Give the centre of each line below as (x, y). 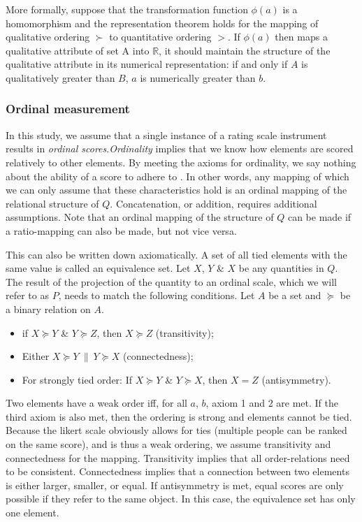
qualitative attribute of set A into (78, 50)
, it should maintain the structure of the (245, 50)
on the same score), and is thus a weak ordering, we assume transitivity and (168, 444)
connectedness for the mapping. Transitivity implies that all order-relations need (178, 457)
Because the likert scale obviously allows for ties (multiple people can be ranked (176, 430)
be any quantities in (281, 268)
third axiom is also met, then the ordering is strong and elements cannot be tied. (179, 416)
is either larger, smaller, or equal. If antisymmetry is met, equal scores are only (175, 485)
